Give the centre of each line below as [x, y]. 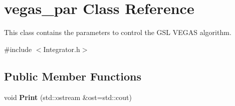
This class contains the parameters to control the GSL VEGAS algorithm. [118, 32]
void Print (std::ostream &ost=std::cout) [68, 97]
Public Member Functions [73, 76]
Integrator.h [62, 49]
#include [18, 49]
